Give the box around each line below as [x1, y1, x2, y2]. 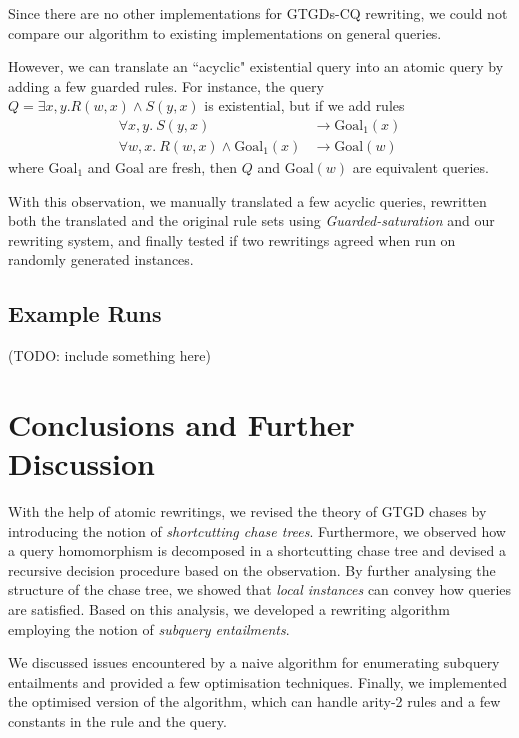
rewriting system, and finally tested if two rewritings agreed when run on [8, 229, 456, 250]
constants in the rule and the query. [8, 711, 227, 732]
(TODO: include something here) [8, 345, 211, 366]
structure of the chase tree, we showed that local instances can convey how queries [8, 579, 512, 600]
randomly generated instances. [8, 249, 194, 270]
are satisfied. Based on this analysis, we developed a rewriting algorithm [8, 599, 450, 620]
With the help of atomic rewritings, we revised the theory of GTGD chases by [8, 501, 487, 522]
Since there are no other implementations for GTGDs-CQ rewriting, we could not [8, 3, 508, 23]
